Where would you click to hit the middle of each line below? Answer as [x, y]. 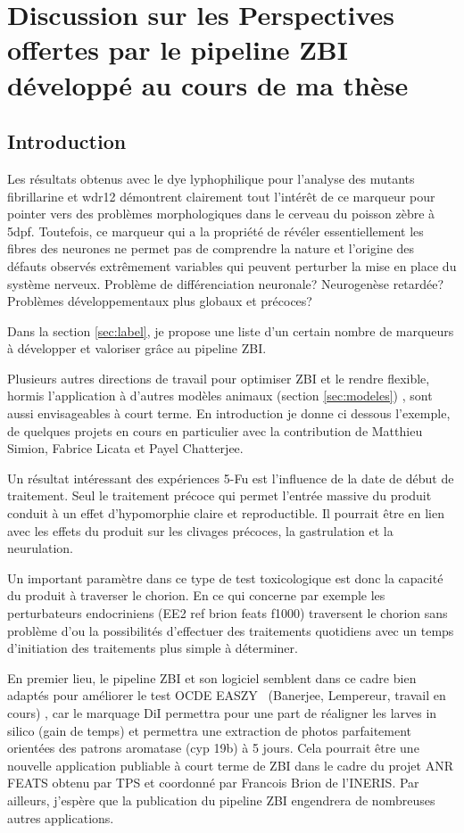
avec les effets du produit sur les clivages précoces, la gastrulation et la [200, 530]
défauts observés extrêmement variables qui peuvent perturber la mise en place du [232, 265]
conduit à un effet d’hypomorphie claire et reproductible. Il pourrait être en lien [226, 513]
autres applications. [61, 817]
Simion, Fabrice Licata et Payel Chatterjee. [125, 448]
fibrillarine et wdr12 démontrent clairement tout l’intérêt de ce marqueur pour [221, 196]
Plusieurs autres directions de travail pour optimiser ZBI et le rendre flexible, [219, 378]
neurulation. [40, 548]
